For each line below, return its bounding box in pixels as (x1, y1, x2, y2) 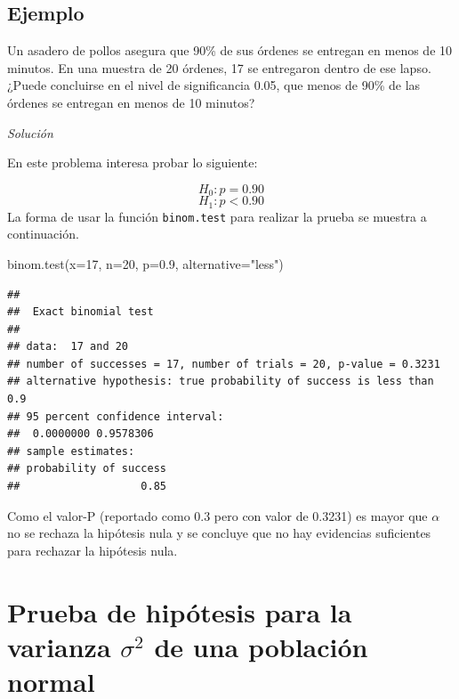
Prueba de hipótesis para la (7, 593, 352, 630)
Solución (7, 123, 53, 142)
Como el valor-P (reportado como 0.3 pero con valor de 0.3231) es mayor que (7, 506, 428, 524)
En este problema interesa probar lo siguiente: (7, 153, 258, 172)
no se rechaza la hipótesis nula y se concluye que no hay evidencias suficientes (7, 524, 431, 542)
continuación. (7, 224, 79, 243)
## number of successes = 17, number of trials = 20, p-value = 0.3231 (7, 357, 440, 370)
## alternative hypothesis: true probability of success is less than (7, 375, 434, 388)
